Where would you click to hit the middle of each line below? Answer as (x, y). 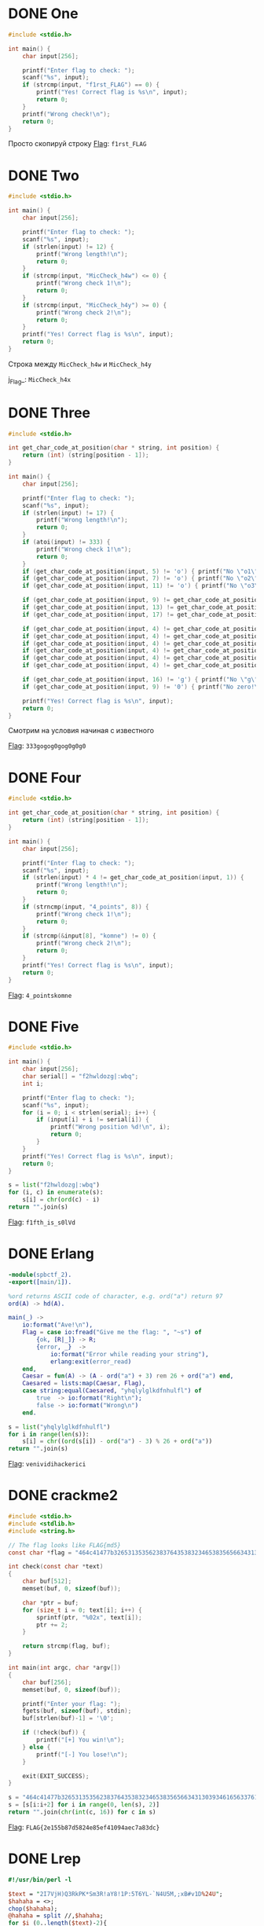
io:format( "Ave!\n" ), (57, 1325)
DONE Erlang (51, 1254)
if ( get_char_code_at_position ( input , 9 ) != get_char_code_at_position (142, 600)
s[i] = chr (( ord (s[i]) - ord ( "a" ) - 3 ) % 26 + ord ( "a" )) (117, 1442)
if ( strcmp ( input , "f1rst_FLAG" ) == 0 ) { (91, 85)
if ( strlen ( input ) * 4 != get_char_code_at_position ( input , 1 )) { (133, 878)
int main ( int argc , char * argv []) (65, 1668)
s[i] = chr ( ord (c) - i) (61, 1200)
